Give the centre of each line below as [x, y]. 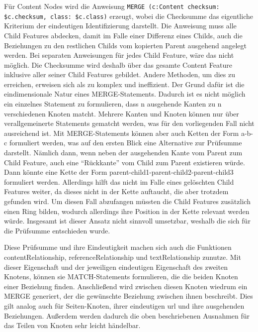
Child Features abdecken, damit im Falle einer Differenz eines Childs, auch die [123, 35]
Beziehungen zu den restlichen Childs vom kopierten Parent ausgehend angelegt [125, 45]
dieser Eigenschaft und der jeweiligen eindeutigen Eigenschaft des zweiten [116, 267]
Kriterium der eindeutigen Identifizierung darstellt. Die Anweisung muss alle [120, 26]
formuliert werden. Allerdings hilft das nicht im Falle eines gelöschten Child [119, 181]
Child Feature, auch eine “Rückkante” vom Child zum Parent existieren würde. [125, 162]
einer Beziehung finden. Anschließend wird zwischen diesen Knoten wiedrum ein [126, 286]
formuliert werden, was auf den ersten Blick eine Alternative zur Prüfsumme [126, 143]
